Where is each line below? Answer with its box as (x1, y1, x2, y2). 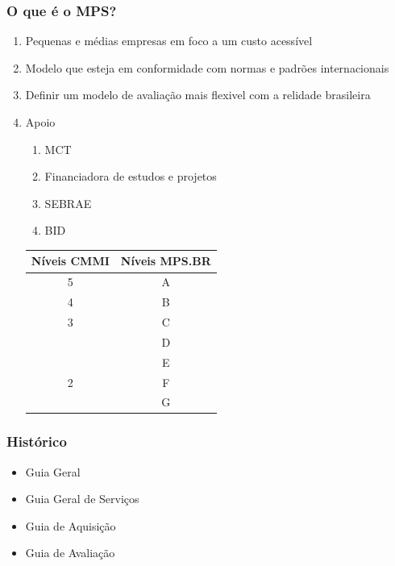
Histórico (6, 431, 67, 452)
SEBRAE (44, 194, 92, 211)
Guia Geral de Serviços (25, 490, 139, 507)
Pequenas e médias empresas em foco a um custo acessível (25, 32, 313, 49)
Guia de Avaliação (25, 544, 115, 561)
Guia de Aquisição (25, 517, 116, 534)
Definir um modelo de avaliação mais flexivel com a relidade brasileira (25, 86, 371, 103)
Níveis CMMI (31, 252, 110, 269)
